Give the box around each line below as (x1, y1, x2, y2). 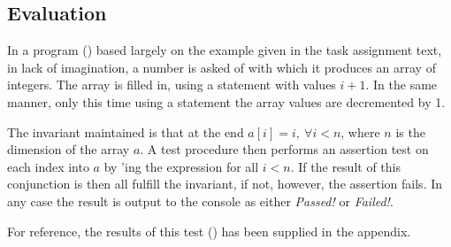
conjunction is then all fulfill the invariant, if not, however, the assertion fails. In (7, 174, 443, 193)
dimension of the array (7, 140, 130, 158)
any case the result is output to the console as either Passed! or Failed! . (7, 191, 394, 210)
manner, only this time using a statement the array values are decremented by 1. (7, 92, 446, 111)
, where (340, 122, 380, 141)
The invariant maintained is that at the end (7, 122, 244, 141)
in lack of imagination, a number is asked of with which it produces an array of (7, 58, 436, 76)
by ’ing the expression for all (103, 157, 259, 175)
